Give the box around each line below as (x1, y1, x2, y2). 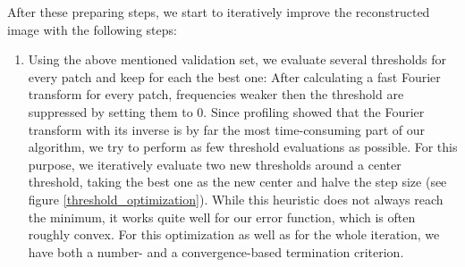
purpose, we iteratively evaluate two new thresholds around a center (28, 154, 402, 173)
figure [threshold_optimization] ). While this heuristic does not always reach (28, 189, 444, 208)
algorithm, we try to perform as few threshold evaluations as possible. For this (28, 138, 458, 156)
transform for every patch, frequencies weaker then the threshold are (28, 85, 404, 104)
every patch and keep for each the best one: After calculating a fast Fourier (28, 67, 441, 86)
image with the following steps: (7, 20, 177, 38)
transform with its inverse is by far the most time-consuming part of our (28, 120, 426, 138)
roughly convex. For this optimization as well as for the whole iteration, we (28, 225, 440, 244)
